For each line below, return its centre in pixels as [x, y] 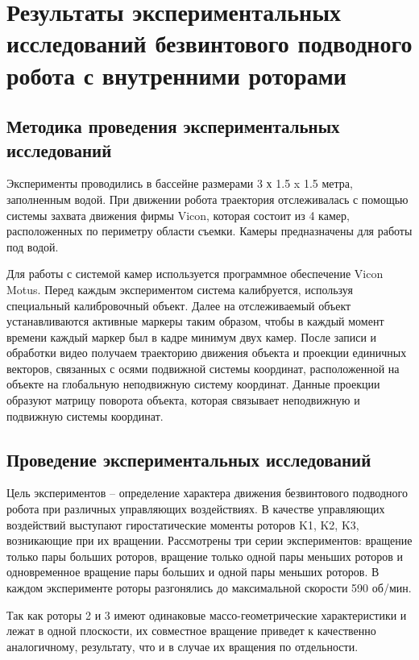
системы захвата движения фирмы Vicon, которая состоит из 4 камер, [178, 215]
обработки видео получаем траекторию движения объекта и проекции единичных [207, 353]
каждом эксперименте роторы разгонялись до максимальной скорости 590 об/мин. [209, 588]
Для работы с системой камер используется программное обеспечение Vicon [195, 274]
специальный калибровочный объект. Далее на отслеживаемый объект [179, 305]
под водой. [33, 246]
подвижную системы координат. [85, 415]
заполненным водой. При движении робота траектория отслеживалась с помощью [207, 199]
